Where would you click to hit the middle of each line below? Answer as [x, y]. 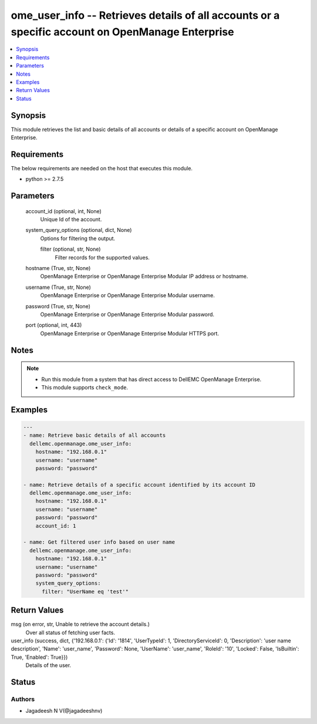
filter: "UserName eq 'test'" [85, 591]
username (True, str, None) [58, 287]
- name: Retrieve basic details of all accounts [95, 435]
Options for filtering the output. [78, 238]
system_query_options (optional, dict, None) [79, 230]
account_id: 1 [56, 526]
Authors [23, 699]
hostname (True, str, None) [58, 268]
